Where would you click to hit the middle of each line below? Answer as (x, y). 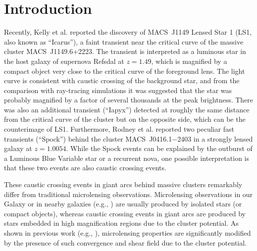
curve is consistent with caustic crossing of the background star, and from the (122, 80)
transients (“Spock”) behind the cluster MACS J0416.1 (88, 138)
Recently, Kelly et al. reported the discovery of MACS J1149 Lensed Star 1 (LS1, (128, 32)
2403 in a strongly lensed (215, 138)
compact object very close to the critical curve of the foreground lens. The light (125, 71)
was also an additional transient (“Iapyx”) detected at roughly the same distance (127, 109)
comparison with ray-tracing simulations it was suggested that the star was (118, 90)
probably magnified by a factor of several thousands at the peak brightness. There (129, 100)
